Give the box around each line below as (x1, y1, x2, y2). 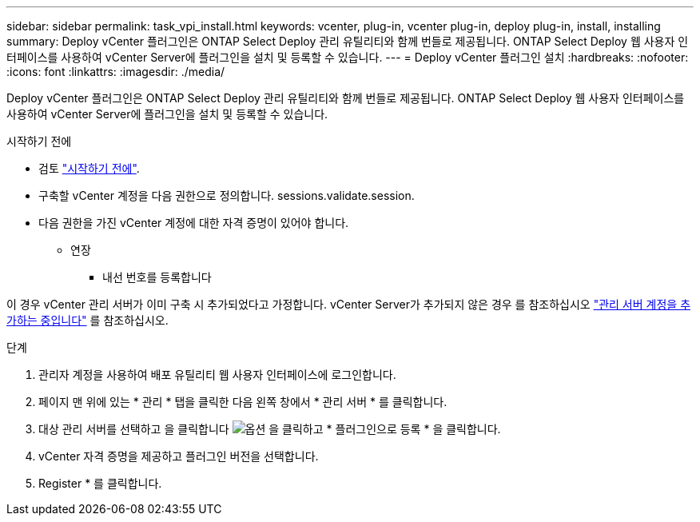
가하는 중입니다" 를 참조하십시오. (6, 313, 169, 327)
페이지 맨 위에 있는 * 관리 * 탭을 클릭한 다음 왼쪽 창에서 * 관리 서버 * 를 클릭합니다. (38, 395, 447, 408)
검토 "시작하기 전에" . (38, 161, 140, 175)
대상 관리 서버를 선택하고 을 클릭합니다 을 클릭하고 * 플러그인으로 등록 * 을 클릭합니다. (38, 422, 501, 436)
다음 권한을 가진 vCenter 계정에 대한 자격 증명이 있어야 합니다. (38, 216, 349, 229)
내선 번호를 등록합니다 (102, 270, 212, 284)
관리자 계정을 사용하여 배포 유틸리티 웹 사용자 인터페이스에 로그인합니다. (38, 368, 396, 381)
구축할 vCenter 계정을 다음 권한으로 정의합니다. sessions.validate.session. (38, 189, 415, 202)
